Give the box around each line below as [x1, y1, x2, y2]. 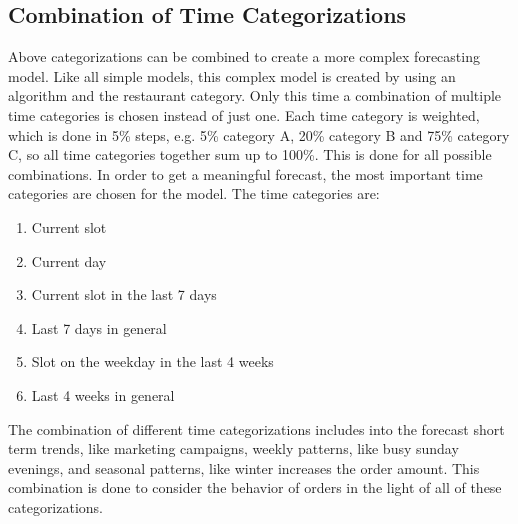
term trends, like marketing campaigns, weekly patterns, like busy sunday [8, 438, 459, 459]
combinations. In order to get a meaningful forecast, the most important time [8, 163, 483, 184]
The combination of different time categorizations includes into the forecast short [8, 418, 505, 439]
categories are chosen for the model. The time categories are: [8, 183, 380, 204]
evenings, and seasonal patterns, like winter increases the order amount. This [8, 457, 480, 478]
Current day [31, 250, 107, 271]
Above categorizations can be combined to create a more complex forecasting [8, 46, 480, 67]
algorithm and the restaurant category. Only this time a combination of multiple [8, 85, 502, 106]
